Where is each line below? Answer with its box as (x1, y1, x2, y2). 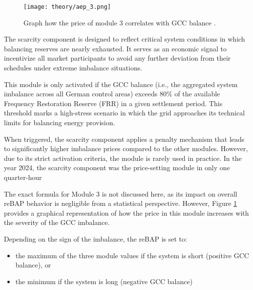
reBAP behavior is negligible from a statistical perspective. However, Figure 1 (4, 198, 237, 208)
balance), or (15, 260, 51, 270)
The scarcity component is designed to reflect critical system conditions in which (4, 34, 245, 44)
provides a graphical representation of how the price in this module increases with (4, 207, 249, 218)
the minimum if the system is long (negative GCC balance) (15, 276, 193, 286)
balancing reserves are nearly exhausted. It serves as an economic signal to (4, 43, 227, 53)
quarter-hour (4, 172, 42, 182)
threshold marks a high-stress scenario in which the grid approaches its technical (4, 108, 245, 118)
